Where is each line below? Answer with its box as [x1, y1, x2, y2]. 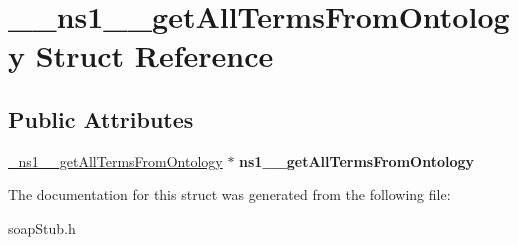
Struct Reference [35, 35, 274, 76]
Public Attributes [8, 103, 194, 134]
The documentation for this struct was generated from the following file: [8, 184, 451, 205]
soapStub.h [8, 217, 76, 238]
